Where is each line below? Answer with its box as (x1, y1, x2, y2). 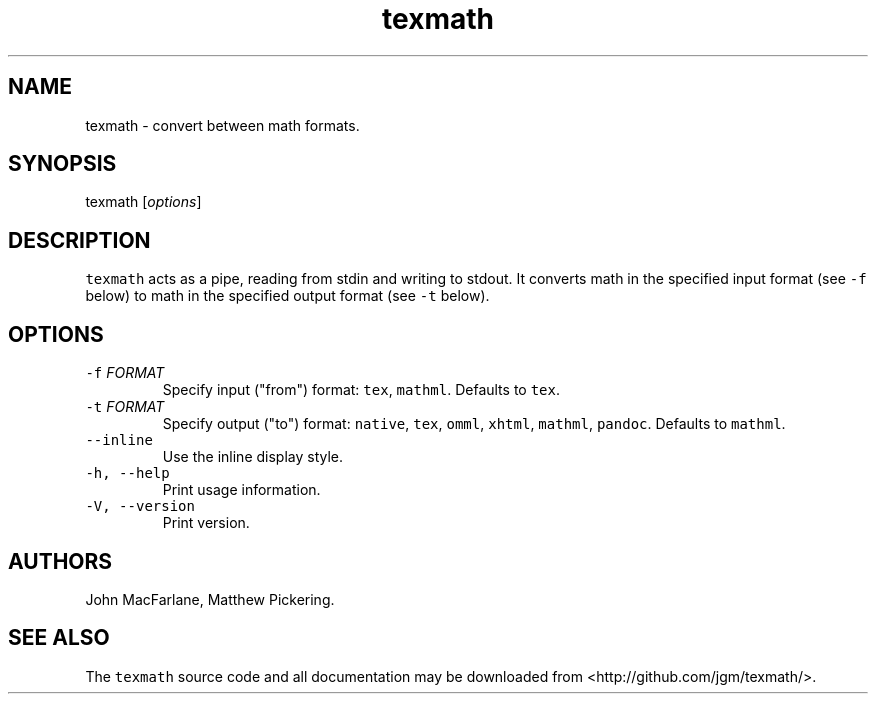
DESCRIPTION (8, 227, 151, 253)
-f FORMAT (85, 364, 165, 382)
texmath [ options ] (85, 193, 202, 211)
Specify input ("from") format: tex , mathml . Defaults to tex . (162, 381, 561, 399)
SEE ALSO (8, 625, 110, 651)
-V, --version (85, 498, 195, 515)
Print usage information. (162, 481, 321, 499)
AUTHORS (8, 548, 113, 574)
